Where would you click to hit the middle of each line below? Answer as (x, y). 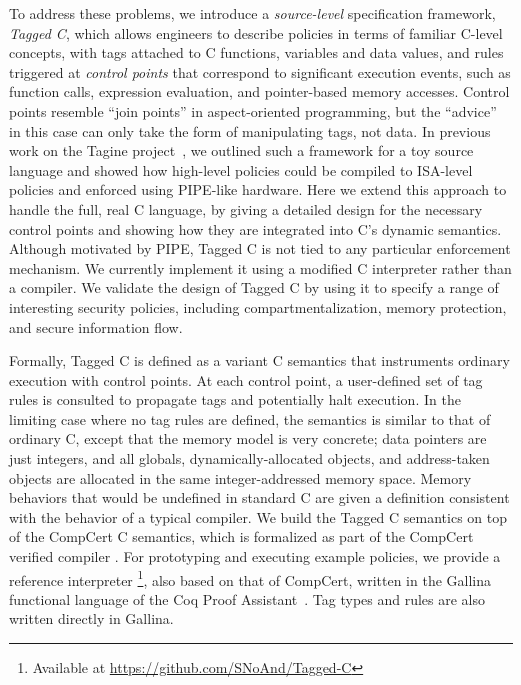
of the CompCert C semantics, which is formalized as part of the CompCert (241, 536)
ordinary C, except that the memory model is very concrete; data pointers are (248, 438)
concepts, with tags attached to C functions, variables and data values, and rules (256, 52)
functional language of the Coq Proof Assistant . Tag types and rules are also (247, 598)
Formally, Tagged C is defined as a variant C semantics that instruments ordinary (259, 360)
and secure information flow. (96, 326)
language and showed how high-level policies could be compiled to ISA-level (241, 169)
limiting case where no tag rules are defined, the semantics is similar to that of (250, 418)
